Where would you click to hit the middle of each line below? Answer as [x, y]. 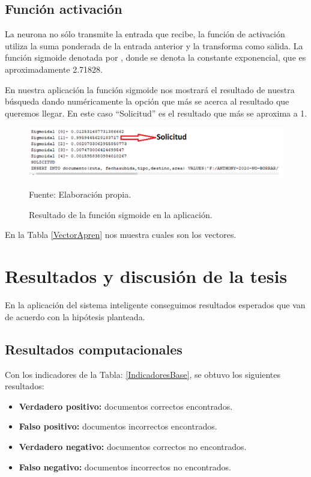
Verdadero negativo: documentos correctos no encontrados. [133, 446]
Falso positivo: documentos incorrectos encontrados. [118, 426]
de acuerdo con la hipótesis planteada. [75, 316]
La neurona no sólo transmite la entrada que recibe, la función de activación [145, 34]
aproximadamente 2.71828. [54, 69]
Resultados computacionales [94, 349]
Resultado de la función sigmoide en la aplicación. [121, 214]
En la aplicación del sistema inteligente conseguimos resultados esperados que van [155, 305]
